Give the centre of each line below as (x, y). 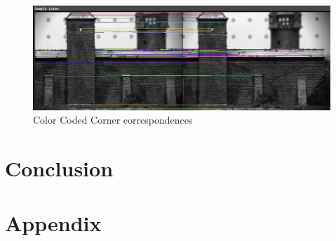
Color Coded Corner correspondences (113, 120)
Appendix (53, 223)
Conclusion (59, 168)
